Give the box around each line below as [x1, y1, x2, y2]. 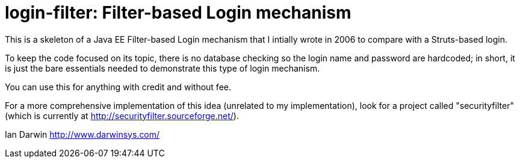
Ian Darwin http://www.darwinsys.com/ [5, 129, 160, 140]
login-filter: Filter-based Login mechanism [5, 2, 351, 23]
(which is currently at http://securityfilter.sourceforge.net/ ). [5, 110, 239, 121]
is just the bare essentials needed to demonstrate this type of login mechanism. [5, 63, 320, 73]
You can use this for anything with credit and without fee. [5, 81, 231, 92]
